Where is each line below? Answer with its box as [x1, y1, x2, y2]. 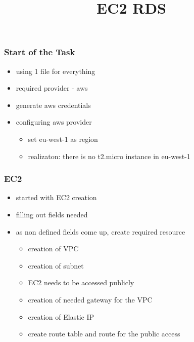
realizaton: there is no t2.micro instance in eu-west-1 [28, 150, 190, 161]
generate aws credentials [16, 99, 91, 110]
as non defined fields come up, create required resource [16, 226, 185, 237]
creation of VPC [28, 243, 79, 254]
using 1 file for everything [16, 65, 95, 76]
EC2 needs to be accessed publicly [28, 277, 134, 288]
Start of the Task [4, 46, 75, 58]
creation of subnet [28, 260, 84, 271]
